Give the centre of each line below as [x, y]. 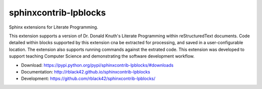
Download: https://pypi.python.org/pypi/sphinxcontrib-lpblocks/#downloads [97, 65]
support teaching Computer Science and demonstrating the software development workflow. [102, 56]
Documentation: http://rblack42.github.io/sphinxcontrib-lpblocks [86, 72]
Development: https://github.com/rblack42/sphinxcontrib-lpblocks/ [88, 79]
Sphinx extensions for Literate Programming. [54, 27]
